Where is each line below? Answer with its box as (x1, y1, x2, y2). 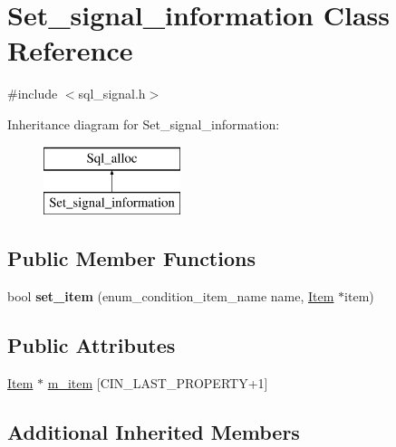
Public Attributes (7, 330, 176, 358)
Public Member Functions (7, 244, 256, 272)
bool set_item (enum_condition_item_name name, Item (7, 286, 334, 305)
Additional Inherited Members (7, 417, 300, 445)
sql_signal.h (78, 84, 146, 103)
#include (7, 84, 58, 103)
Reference (7, 32, 133, 69)
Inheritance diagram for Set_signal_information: (7, 114, 280, 133)
